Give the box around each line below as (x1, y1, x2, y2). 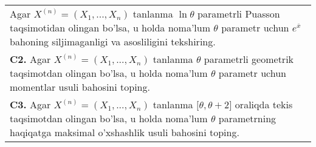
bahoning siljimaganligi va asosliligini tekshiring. (10, 34, 216, 48)
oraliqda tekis (235, 97, 293, 111)
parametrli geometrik (204, 52, 294, 66)
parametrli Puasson (197, 7, 280, 21)
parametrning (218, 111, 276, 125)
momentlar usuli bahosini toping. (10, 80, 150, 94)
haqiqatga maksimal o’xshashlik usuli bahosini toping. (10, 125, 239, 139)
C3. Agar (10, 97, 51, 111)
